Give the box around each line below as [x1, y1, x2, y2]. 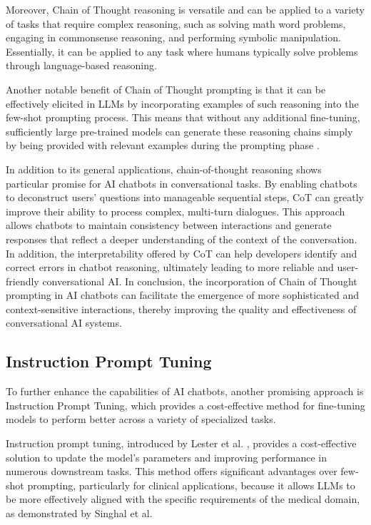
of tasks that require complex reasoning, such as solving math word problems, [6, 16, 346, 31]
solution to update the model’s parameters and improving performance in [6, 449, 327, 464]
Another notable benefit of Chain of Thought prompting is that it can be [6, 81, 326, 96]
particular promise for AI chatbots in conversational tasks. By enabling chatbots [6, 175, 357, 190]
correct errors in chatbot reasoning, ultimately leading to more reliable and [6, 260, 334, 275]
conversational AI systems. [6, 315, 122, 330]
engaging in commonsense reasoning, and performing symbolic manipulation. [6, 30, 341, 45]
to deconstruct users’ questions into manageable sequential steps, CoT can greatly [6, 190, 364, 205]
